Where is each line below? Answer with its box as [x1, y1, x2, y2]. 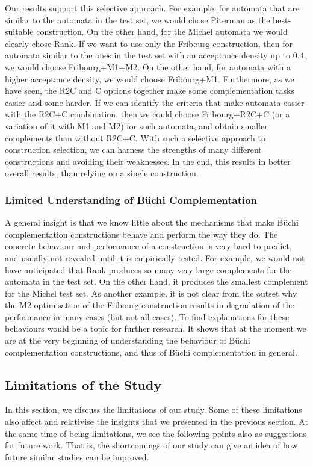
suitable [5, 25, 34, 38]
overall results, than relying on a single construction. [5, 167, 199, 179]
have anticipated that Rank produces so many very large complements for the [5, 263, 292, 276]
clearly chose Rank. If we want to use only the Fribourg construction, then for [5, 37, 293, 49]
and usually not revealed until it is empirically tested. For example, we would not [5, 251, 305, 264]
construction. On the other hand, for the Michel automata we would [36, 25, 288, 38]
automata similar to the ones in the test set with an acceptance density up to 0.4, [5, 49, 306, 61]
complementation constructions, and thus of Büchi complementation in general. [5, 345, 297, 358]
